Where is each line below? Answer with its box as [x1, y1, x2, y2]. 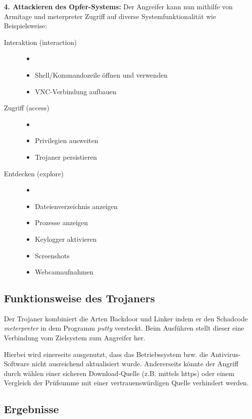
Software [4, 358, 30, 369]
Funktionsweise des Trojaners [4, 291, 155, 306]
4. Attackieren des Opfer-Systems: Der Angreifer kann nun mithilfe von [4, 1, 233, 11]
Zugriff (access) [4, 103, 50, 113]
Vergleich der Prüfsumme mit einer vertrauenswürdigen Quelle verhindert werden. [4, 377, 249, 388]
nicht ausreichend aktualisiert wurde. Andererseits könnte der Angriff [32, 358, 238, 369]
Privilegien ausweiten [35, 135, 98, 146]
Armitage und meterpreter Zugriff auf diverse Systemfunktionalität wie [4, 11, 216, 21]
